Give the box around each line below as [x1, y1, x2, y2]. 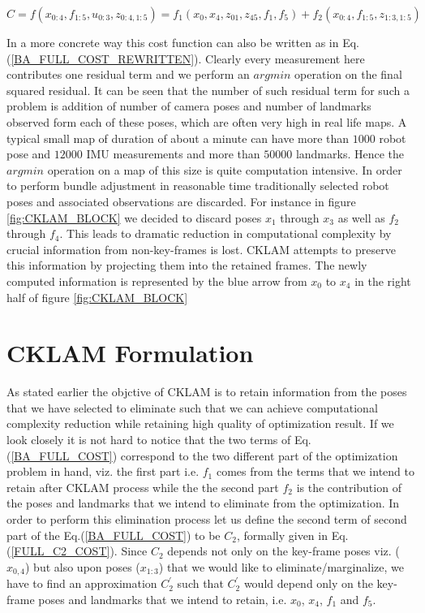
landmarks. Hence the [295, 145, 405, 162]
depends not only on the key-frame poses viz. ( [167, 542, 400, 559]
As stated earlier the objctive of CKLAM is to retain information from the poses [6, 383, 407, 400]
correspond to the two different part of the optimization [120, 447, 398, 464]
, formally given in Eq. [236, 526, 349, 543]
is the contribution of [296, 478, 401, 495]
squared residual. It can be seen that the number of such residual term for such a [6, 81, 410, 98]
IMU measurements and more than [86, 145, 260, 162]
